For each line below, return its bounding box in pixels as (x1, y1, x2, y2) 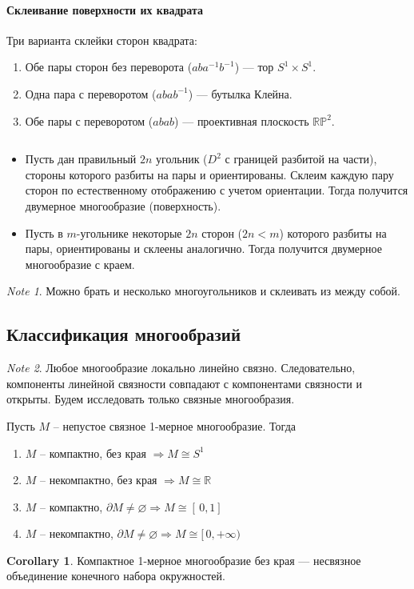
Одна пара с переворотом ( (25, 85, 157, 102)
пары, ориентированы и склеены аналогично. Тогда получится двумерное (25, 240, 382, 257)
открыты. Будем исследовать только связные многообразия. (6, 391, 295, 407)
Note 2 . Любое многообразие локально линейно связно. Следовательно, (6, 359, 356, 376)
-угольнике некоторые (76, 224, 182, 241)
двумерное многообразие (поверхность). (25, 197, 221, 214)
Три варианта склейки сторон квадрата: (6, 31, 197, 48)
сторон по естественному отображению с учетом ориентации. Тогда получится (25, 182, 408, 198)
